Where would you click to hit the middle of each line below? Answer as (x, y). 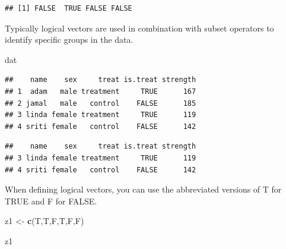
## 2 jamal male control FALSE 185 (101, 103)
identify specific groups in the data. (69, 40)
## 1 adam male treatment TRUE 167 (101, 91)
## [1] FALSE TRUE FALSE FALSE (69, 8)
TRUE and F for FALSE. (51, 201)
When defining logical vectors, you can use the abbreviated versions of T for (143, 189)
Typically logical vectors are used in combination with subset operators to (139, 28)
